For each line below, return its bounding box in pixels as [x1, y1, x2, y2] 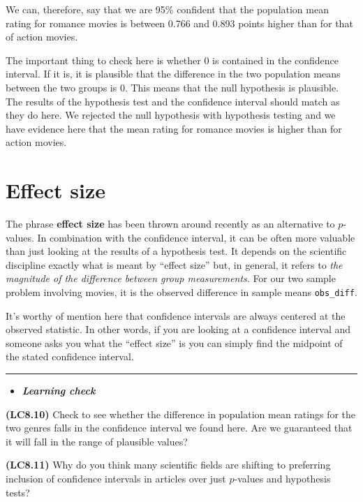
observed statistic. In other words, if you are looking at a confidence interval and [6, 322, 351, 337]
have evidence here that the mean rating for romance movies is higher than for [6, 121, 342, 135]
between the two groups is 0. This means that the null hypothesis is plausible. [6, 80, 339, 94]
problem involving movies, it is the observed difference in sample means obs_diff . [6, 285, 357, 300]
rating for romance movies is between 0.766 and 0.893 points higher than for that [6, 15, 353, 30]
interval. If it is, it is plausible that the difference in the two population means [6, 66, 341, 81]
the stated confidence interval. [6, 349, 134, 364]
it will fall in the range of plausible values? [6, 434, 188, 448]
